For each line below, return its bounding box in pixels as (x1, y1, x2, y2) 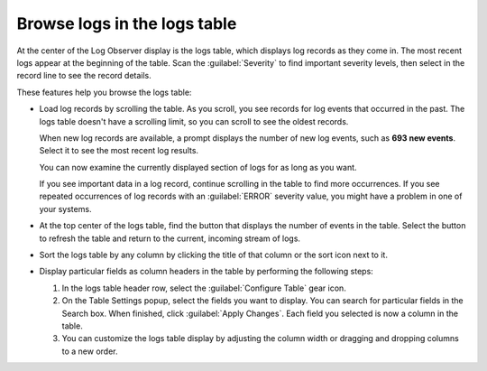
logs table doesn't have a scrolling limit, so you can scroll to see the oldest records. (39, 116, 349, 126)
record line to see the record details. (16, 70, 152, 81)
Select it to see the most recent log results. (39, 145, 198, 156)
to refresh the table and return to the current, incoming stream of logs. (39, 233, 301, 244)
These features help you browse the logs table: (16, 87, 192, 97)
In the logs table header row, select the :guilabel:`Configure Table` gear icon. (61, 283, 346, 293)
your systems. (39, 203, 92, 214)
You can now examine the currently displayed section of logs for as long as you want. (39, 162, 357, 172)
